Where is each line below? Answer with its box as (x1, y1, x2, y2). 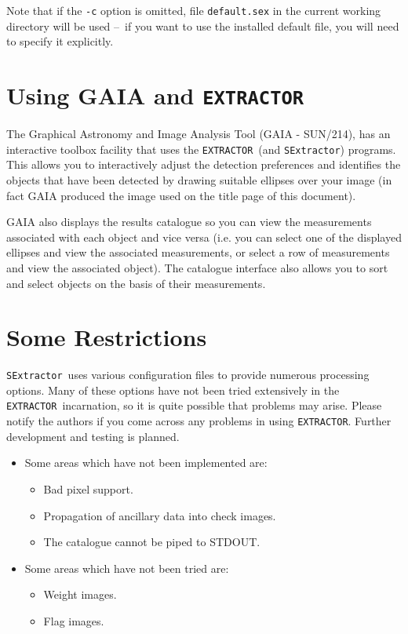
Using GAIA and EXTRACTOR (6, 79, 304, 111)
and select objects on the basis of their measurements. (6, 275, 266, 291)
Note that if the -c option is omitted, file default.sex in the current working (6, 2, 381, 18)
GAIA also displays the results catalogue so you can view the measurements (6, 213, 372, 230)
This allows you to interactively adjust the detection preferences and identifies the (6, 156, 401, 173)
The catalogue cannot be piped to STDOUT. (43, 534, 260, 550)
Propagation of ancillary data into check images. (43, 507, 276, 523)
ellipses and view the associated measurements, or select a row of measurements (6, 244, 390, 261)
